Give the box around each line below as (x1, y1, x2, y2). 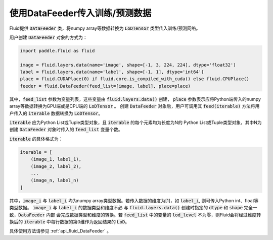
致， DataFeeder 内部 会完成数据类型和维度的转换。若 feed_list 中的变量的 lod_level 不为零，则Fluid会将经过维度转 (9, 212, 261, 218)
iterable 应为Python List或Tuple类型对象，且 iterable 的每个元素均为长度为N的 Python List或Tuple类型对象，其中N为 (9, 119, 262, 126)
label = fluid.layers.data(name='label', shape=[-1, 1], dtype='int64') (20, 69, 204, 75)
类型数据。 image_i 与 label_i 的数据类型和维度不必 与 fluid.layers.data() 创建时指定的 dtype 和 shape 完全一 (9, 205, 257, 211)
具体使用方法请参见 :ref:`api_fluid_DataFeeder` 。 (9, 228, 111, 234)
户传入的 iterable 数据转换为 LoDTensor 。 (9, 110, 103, 116)
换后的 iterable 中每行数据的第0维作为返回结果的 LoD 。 (9, 218, 130, 224)
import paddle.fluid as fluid (20, 48, 95, 53)
